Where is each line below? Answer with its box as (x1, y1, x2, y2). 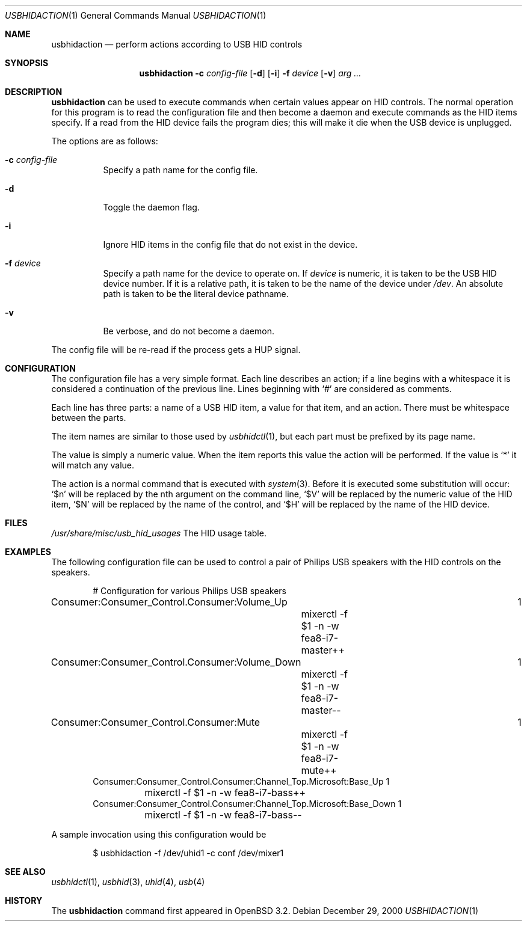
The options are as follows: (51, 136, 158, 146)
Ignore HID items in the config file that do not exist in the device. (103, 239, 358, 250)
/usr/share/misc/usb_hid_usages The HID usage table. (51, 528, 267, 538)
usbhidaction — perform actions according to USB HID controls (51, 39, 303, 49)
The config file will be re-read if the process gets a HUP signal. (51, 345, 301, 355)
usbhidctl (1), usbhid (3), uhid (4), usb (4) (51, 877, 205, 887)
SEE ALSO (5, 866, 46, 877)
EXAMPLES (5, 547, 51, 557)
